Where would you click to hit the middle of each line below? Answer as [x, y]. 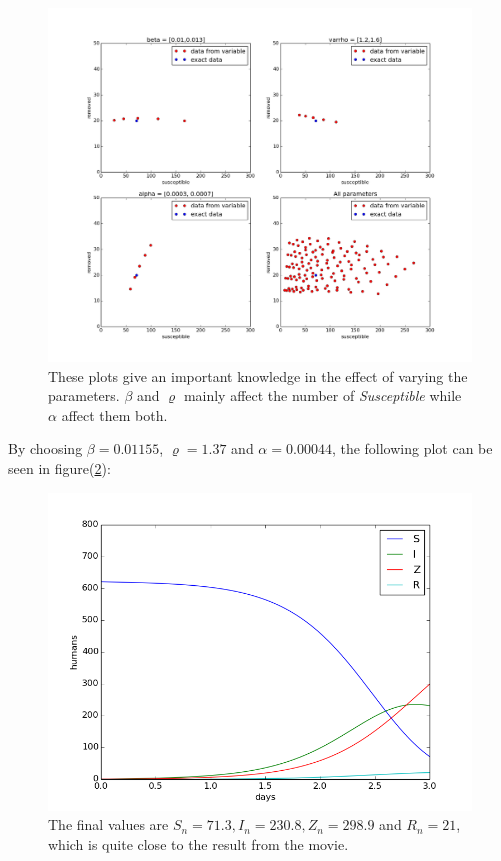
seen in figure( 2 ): [59, 467]
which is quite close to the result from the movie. [198, 843]
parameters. [84, 395]
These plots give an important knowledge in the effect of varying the [258, 375]
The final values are [108, 824]
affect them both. [114, 414]
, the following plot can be [412, 448]
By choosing [45, 448]
